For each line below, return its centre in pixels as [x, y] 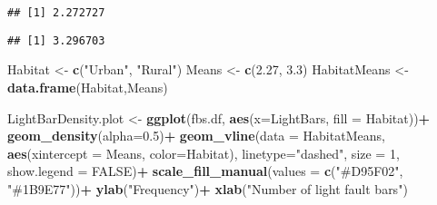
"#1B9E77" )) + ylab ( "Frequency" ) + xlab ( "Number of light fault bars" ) [208, 188]
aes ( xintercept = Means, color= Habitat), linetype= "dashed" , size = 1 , [204, 153]
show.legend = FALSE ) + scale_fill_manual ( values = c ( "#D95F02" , [205, 171]
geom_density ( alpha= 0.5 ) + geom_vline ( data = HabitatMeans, [196, 136]
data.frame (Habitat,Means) [88, 87]
